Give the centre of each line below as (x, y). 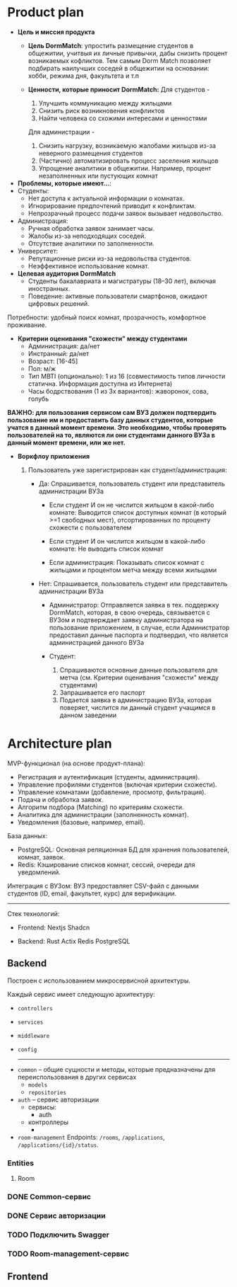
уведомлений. (39, 872)
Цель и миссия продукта (56, 32)
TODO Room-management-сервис (68, 1254)
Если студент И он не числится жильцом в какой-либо (132, 505)
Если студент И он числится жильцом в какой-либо (127, 541)
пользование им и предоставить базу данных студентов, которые (110, 420)
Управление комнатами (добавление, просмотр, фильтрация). (112, 792)
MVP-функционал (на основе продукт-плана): (77, 763)
